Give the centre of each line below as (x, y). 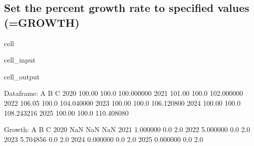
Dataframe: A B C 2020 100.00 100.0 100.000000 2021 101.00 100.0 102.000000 (124, 93)
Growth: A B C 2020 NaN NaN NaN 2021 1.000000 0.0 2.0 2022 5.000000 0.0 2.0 (127, 129)
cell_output (22, 76)
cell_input (20, 60)
